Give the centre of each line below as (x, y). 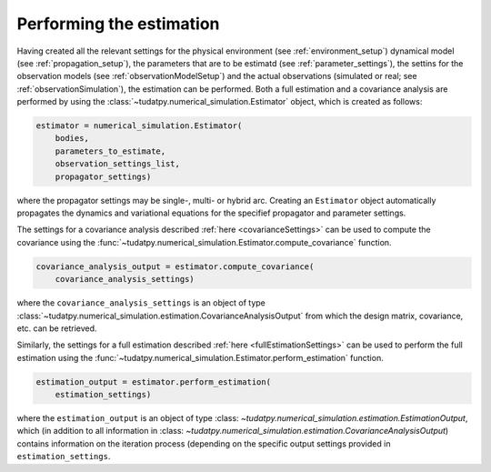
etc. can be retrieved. (57, 328)
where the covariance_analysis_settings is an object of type (141, 303)
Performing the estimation (118, 24)
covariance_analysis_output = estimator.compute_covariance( (175, 266)
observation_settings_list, (118, 164)
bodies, (72, 138)
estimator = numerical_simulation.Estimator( (139, 126)
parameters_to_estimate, (110, 151)
